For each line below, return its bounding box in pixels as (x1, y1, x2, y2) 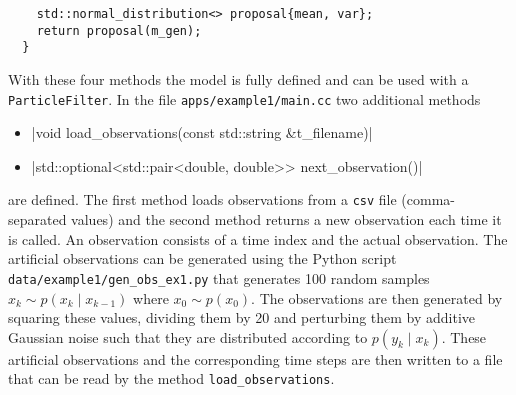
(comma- (401, 189, 455, 210)
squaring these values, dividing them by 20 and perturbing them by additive (8, 307, 476, 328)
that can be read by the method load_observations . (8, 368, 335, 389)
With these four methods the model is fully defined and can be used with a (8, 68, 469, 89)
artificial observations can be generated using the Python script (8, 248, 397, 269)
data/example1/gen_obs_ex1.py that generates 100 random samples (8, 267, 430, 288)
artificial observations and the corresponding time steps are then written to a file (8, 348, 503, 369)
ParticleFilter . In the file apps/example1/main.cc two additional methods (8, 88, 481, 109)
